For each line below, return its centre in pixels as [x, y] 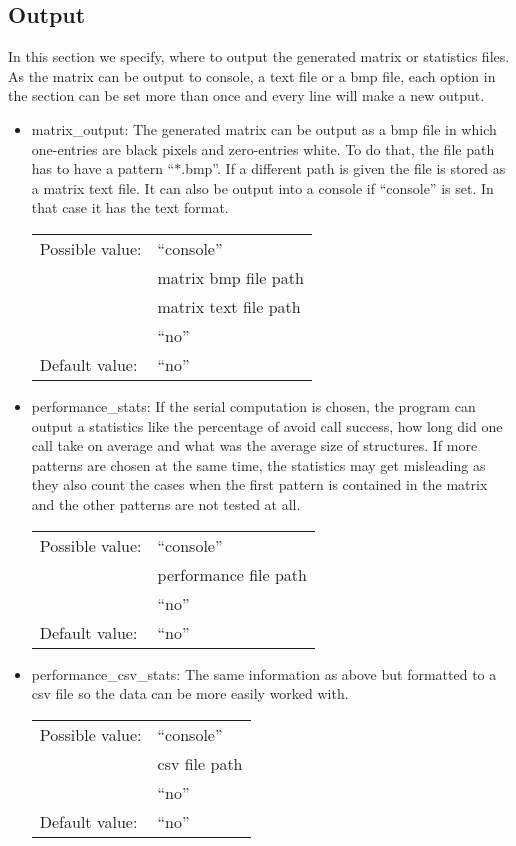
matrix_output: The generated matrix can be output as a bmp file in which [264, 128]
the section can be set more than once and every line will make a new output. [246, 95]
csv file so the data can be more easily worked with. [190, 693]
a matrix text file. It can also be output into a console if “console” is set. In [262, 187]
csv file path [200, 763]
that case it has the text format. [130, 207]
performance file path [232, 574]
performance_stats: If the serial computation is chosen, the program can [253, 405]
